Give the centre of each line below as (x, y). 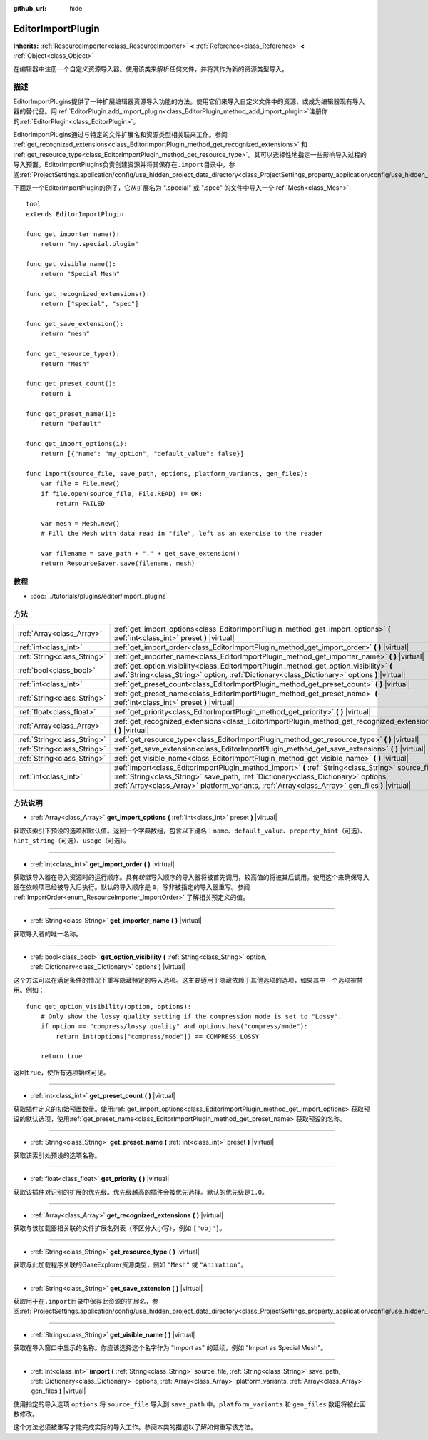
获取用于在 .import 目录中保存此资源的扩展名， (83, 1301)
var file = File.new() (80, 484)
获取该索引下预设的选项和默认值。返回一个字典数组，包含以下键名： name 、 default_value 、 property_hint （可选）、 (190, 831)
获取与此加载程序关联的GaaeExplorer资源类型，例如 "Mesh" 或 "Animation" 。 (130, 1265)
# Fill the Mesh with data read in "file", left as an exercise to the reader (182, 534)
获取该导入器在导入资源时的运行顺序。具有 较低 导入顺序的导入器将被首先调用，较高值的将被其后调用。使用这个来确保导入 (191, 877)
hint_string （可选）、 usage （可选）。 (71, 841)
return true (61, 1056)
